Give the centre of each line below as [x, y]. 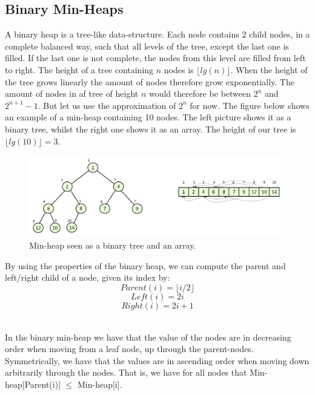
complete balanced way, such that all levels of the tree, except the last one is [147, 46]
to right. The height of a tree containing [79, 69]
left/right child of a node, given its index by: [88, 277]
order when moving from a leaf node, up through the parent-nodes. [129, 349]
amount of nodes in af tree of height [72, 93]
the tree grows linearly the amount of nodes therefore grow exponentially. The [150, 81]
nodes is [179, 69]
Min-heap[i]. [100, 384]
